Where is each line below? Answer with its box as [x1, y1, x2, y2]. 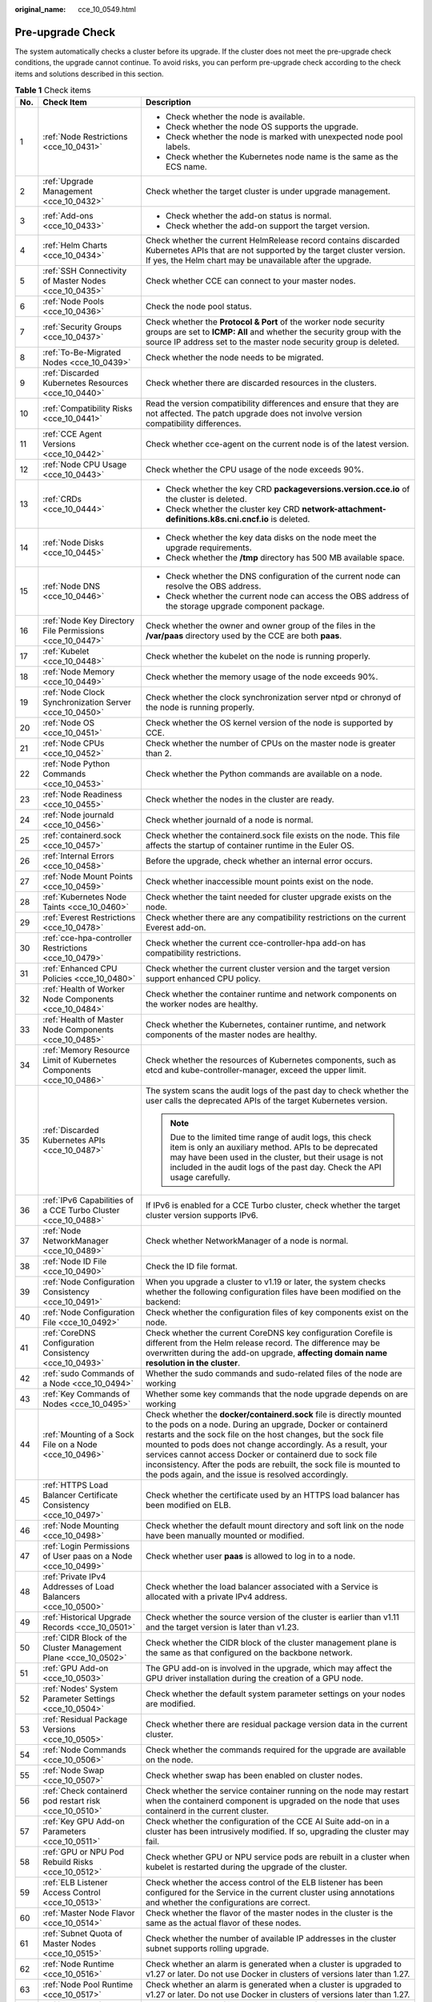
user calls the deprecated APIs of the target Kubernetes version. [145, 1095, 388, 1107]
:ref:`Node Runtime [42, 1959, 114, 1970]
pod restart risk [42, 1795, 101, 1807]
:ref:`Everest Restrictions [42, 912, 136, 923]
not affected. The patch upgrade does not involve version [145, 408, 362, 420]
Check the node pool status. [145, 301, 252, 312]
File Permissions [42, 625, 105, 637]
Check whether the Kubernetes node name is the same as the [165, 151, 398, 163]
